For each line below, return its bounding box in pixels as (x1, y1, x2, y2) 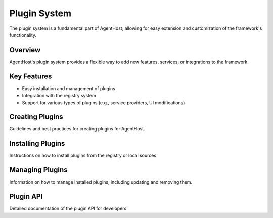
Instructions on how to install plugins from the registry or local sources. (9, 152, 158, 159)
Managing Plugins (9, 166, 68, 175)
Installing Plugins (9, 139, 65, 148)
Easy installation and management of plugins (22, 85, 116, 91)
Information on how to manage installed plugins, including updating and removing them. (9, 179, 193, 185)
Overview (9, 46, 41, 54)
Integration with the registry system (22, 93, 96, 99)
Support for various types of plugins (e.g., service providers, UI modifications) (22, 99, 185, 106)
